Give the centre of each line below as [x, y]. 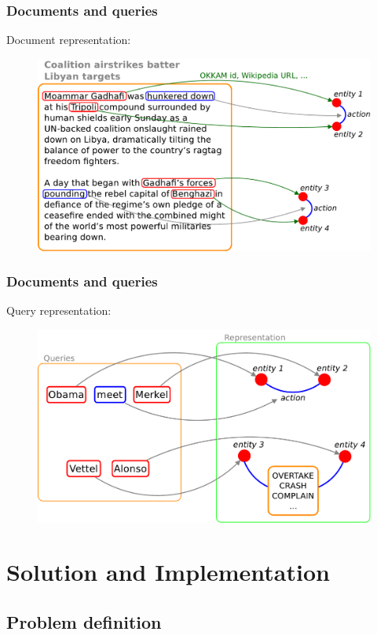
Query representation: [59, 310]
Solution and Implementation [168, 572]
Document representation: [69, 40]
